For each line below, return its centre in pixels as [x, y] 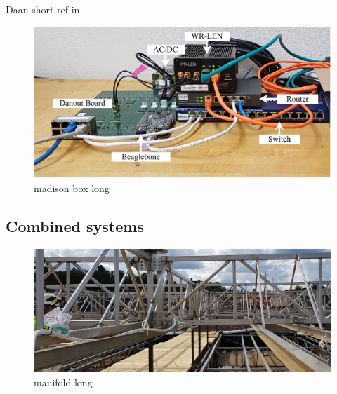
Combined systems [75, 225]
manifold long [63, 382]
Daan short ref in [43, 9]
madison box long [72, 188]
